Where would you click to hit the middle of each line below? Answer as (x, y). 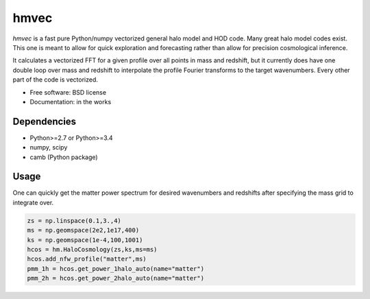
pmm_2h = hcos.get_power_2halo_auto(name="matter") (116, 278)
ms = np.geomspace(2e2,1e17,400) (83, 230)
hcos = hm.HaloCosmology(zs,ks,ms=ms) (92, 250)
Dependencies (45, 121)
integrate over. (33, 202)
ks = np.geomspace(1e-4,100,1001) (85, 240)
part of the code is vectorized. (56, 80)
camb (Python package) (64, 157)
